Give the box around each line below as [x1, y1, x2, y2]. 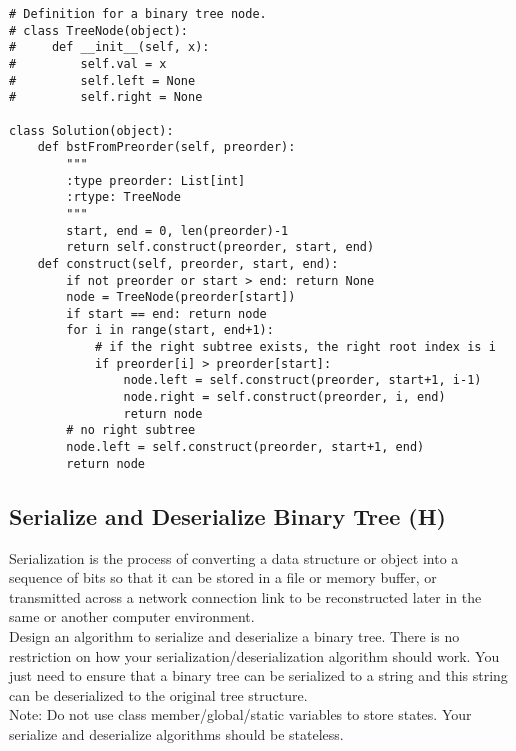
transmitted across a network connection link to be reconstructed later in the [9, 586, 482, 607]
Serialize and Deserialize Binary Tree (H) [9, 500, 446, 531]
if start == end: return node [66, 306, 267, 321]
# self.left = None [9, 73, 196, 88]
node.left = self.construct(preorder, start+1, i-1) [123, 373, 482, 388]
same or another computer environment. [9, 606, 255, 627]
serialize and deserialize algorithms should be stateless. [9, 723, 344, 744]
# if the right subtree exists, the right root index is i [94, 340, 496, 355]
